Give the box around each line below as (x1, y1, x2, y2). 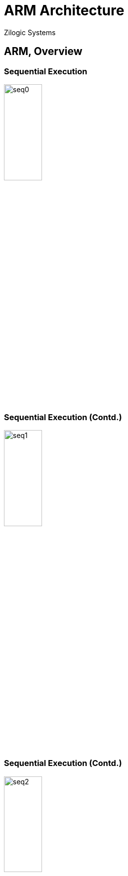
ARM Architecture (4, 2, 125, 19)
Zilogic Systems (4, 28, 56, 37)
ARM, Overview (4, 45, 83, 58)
